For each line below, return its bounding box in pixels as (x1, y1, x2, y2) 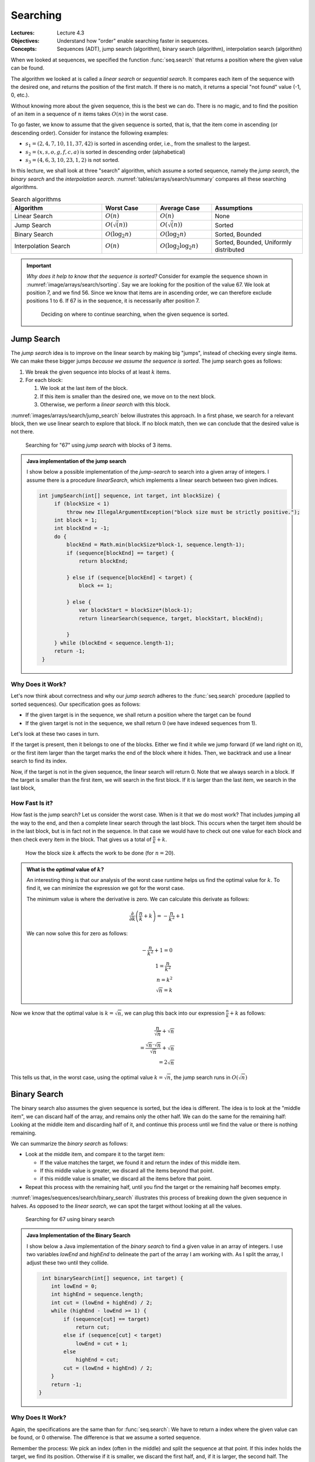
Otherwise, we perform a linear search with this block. (40, 401, 171, 408)
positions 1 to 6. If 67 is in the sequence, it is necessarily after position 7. (26, 297, 200, 304)
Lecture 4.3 (57, 29, 85, 36)
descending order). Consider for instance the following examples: (10, 129, 169, 136)
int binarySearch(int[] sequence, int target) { (41, 1275, 184, 1281)
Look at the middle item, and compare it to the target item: (25, 1151, 165, 1158)
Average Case (160, 204, 200, 212)
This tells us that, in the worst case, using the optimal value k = (10, 1074, 163, 1081)
